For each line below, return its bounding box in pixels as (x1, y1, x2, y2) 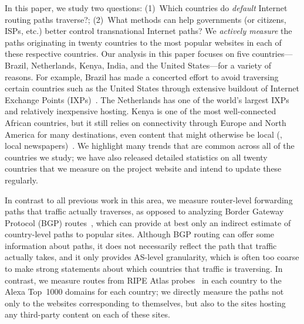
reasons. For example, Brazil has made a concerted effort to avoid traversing (5, 70, 279, 83)
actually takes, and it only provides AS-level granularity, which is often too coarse (5, 251, 299, 263)
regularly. (5, 173, 38, 186)
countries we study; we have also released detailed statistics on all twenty (5, 151, 268, 163)
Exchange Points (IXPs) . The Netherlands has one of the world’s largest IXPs (5, 93, 289, 105)
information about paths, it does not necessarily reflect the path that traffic (5, 239, 277, 251)
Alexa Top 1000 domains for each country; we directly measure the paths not (5, 285, 284, 298)
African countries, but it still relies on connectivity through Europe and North (5, 116, 286, 128)
